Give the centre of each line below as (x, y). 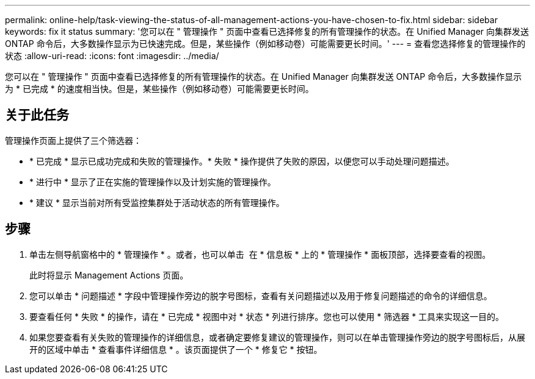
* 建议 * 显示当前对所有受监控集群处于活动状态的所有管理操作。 (157, 202)
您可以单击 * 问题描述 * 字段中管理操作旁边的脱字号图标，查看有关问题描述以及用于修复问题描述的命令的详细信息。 (261, 296)
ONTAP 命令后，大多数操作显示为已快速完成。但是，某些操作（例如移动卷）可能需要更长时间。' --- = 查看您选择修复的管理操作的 (265, 44)
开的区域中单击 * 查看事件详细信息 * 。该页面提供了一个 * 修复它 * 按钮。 (176, 349)
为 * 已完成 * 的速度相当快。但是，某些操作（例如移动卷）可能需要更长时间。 (159, 89)
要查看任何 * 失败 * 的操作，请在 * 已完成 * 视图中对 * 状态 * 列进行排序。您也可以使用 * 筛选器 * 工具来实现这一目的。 (267, 316)
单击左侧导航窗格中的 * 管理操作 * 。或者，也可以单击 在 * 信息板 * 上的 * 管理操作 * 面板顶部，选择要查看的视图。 (260, 254)
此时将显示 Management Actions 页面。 (109, 275)
